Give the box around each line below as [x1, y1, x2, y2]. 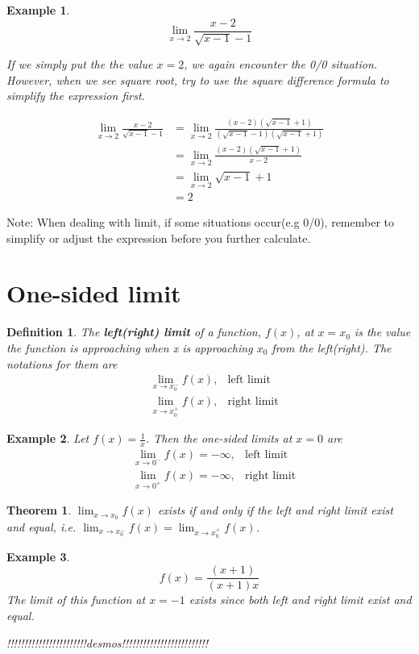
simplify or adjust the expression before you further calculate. [6, 229, 311, 246]
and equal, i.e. [6, 518, 77, 535]
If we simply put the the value [6, 56, 153, 73]
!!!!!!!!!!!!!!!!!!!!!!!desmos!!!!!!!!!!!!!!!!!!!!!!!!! [6, 634, 208, 651]
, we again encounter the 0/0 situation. [184, 56, 378, 73]
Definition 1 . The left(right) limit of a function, [6, 323, 261, 340]
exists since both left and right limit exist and [189, 591, 412, 608]
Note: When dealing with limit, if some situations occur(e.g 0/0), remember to [6, 214, 394, 231]
